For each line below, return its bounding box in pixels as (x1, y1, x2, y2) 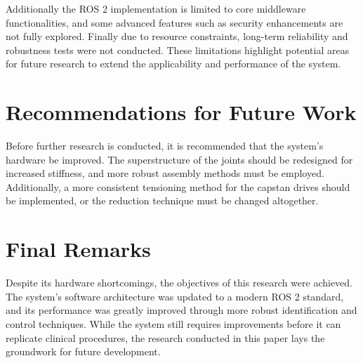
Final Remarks (6, 235, 151, 263)
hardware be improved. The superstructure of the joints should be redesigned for (6, 152, 353, 166)
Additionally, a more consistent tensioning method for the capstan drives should (6, 179, 350, 194)
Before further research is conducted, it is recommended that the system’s (6, 138, 324, 153)
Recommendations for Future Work (6, 98, 357, 126)
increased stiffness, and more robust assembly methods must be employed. (6, 166, 324, 180)
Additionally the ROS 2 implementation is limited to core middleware (6, 1, 306, 15)
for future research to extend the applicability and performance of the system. (6, 56, 341, 71)
